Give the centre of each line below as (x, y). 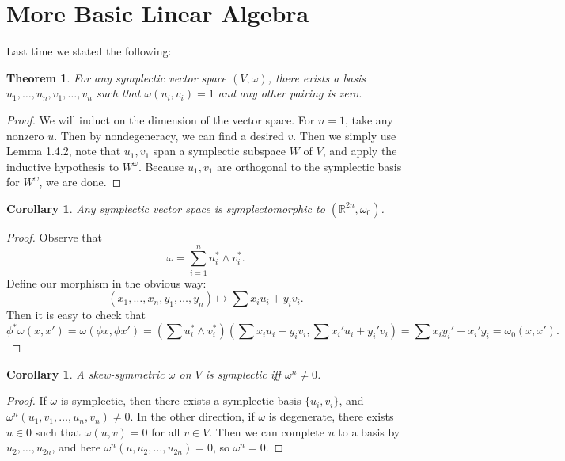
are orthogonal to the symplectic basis (309, 166)
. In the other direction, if (192, 416)
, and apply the (360, 151)
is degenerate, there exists (331, 416)
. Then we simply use (345, 135)
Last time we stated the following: (89, 51)
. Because (161, 166)
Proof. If (27, 400)
